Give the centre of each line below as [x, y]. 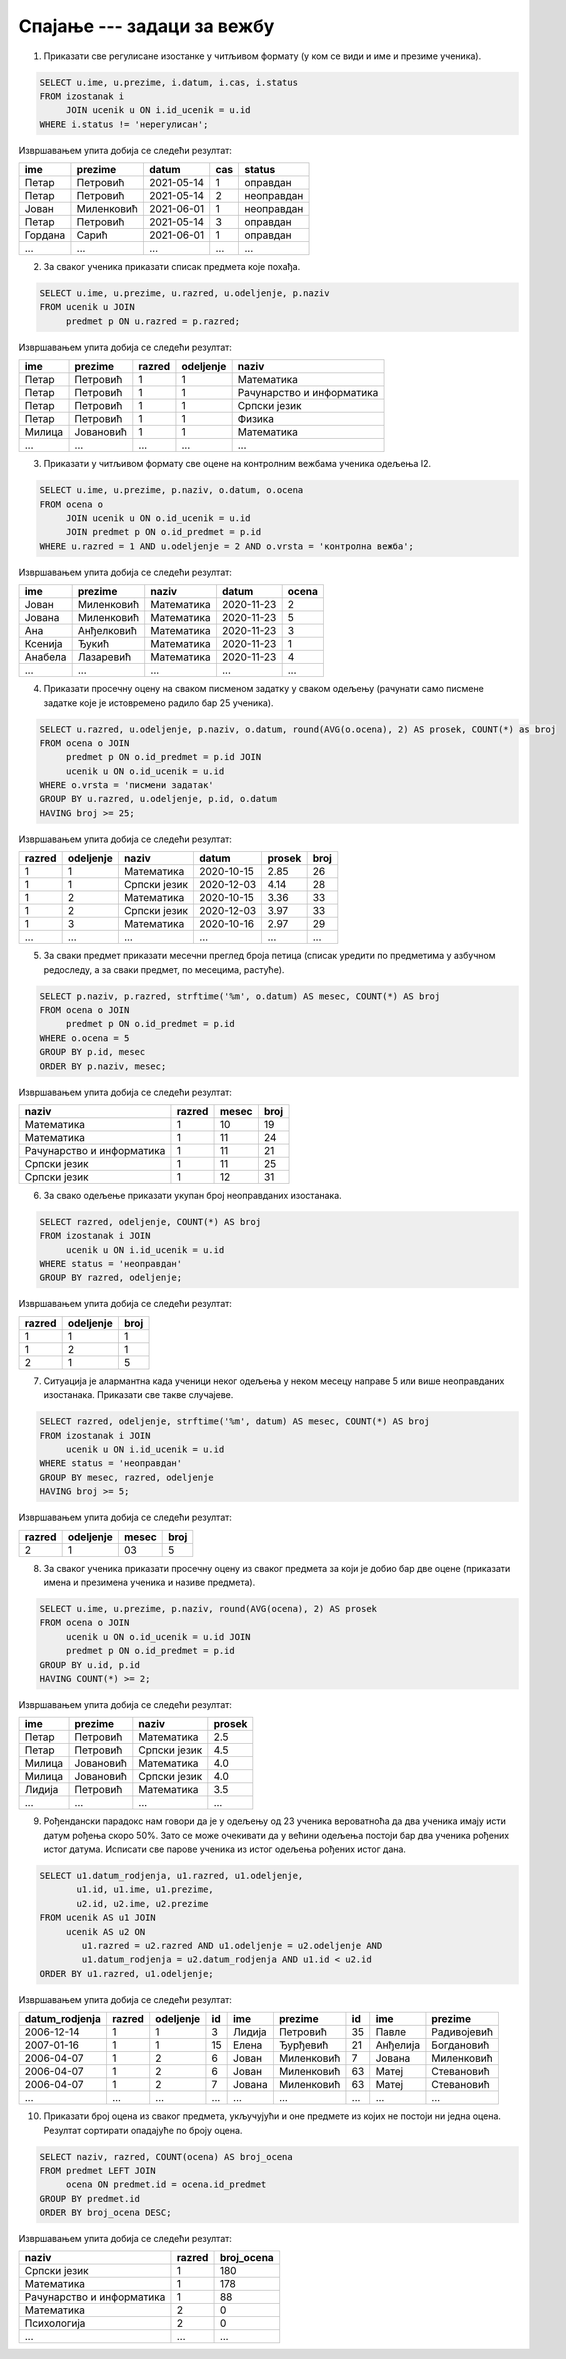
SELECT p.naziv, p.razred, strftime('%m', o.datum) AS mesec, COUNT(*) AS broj [240, 996]
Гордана [45, 235]
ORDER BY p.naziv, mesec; [103, 1066]
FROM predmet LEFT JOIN [98, 2170]
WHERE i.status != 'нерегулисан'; [124, 124]
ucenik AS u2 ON [105, 1931]
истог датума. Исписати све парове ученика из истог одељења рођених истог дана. [225, 1849]
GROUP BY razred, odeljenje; [111, 1278]
